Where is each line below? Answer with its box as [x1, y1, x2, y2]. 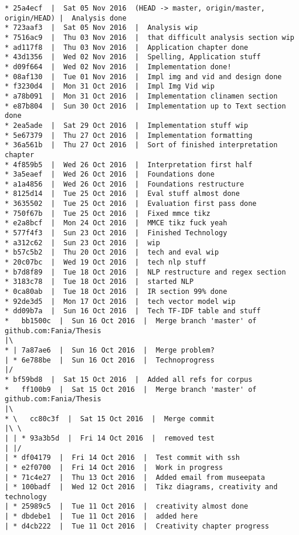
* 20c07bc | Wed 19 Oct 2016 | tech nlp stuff [5, 258, 206, 267]
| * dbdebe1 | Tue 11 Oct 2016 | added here [5, 512, 198, 521]
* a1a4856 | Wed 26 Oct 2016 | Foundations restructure [5, 180, 244, 188]
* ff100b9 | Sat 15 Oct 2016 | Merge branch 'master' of [5, 385, 257, 394]
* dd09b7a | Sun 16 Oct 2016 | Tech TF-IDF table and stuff [5, 307, 261, 316]
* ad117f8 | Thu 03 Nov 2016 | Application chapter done [5, 43, 249, 52]
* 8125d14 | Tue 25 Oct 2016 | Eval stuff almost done [5, 189, 240, 198]
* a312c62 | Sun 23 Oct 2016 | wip [5, 238, 160, 247]
